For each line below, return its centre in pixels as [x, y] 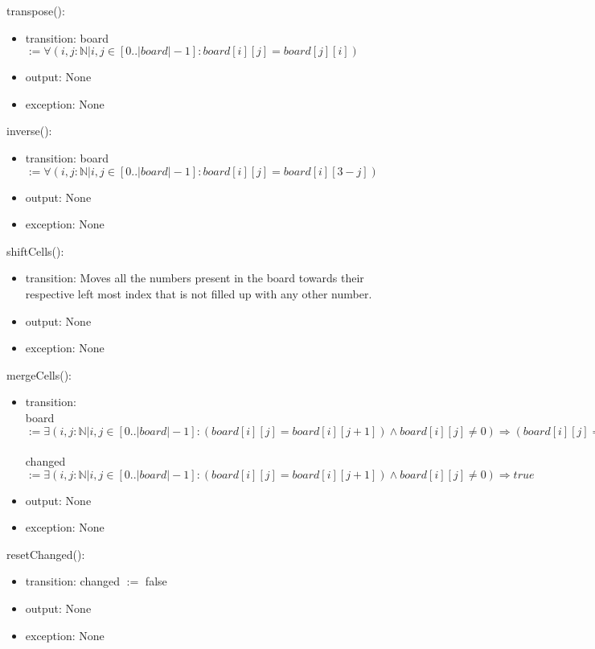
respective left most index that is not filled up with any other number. [199, 293]
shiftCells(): [35, 251]
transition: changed [72, 581]
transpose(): [36, 10]
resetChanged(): [46, 554]
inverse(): [29, 131]
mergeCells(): [39, 374]
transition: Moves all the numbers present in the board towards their [195, 278]
